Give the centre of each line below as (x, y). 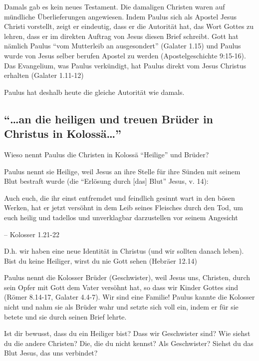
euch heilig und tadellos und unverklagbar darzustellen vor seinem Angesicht (121, 217)
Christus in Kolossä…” (63, 134)
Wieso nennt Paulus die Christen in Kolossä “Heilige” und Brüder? (107, 154)
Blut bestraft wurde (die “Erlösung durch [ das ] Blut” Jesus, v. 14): (106, 181)
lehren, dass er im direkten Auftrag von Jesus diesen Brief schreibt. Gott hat (121, 36)
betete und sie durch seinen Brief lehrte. (65, 316)
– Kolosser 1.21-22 (32, 234)
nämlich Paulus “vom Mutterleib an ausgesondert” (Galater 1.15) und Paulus (123, 46)
